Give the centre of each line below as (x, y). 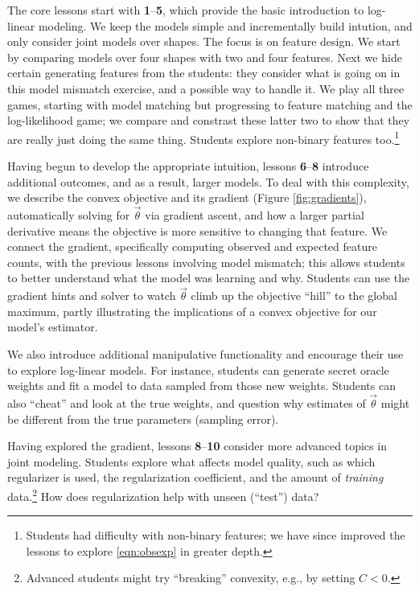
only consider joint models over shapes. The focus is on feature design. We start (204, 41)
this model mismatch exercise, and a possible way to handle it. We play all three (206, 88)
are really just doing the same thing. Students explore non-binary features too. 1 (203, 137)
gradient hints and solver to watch (92, 295)
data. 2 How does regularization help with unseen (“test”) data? (163, 495)
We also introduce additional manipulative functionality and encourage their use (205, 353)
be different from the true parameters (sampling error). (143, 419)
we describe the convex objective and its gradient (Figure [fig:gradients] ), (187, 197)
